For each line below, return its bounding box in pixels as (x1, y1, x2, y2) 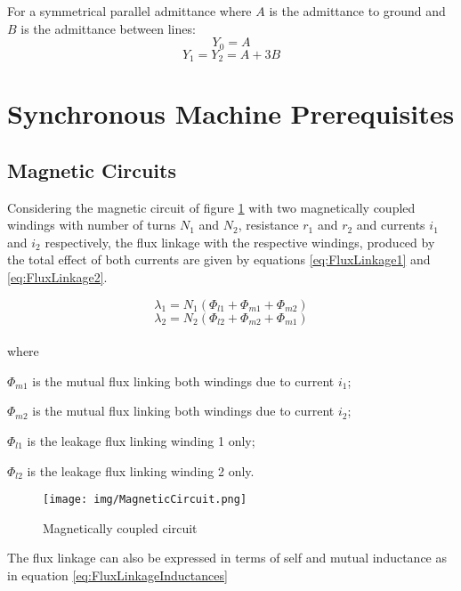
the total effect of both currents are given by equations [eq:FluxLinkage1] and (7, 250, 431, 269)
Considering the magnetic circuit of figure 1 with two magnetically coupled (7, 198, 416, 216)
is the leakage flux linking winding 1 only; (27, 432, 255, 450)
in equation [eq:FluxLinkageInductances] (7, 566, 228, 585)
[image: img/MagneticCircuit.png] (43, 493, 247, 506)
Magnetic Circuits (7, 156, 176, 183)
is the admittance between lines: (20, 19, 196, 37)
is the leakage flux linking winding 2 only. (27, 461, 255, 480)
